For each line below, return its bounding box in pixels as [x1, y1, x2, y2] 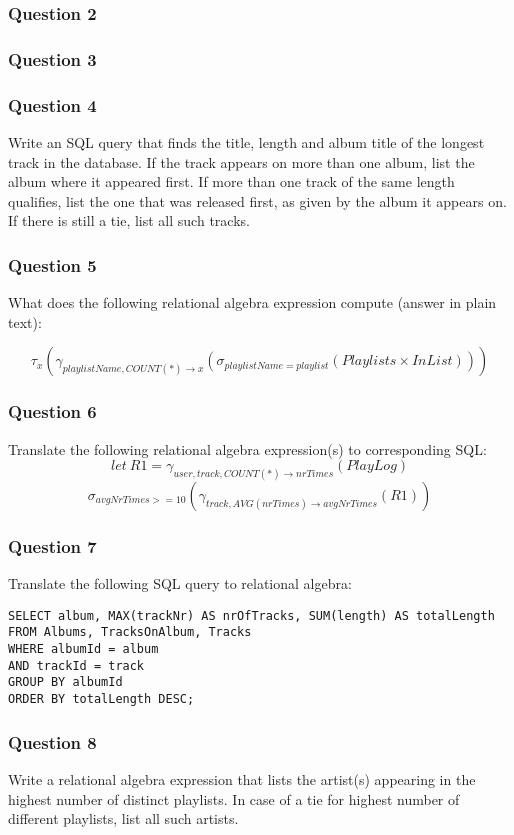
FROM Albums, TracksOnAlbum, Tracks [8, 625, 252, 640]
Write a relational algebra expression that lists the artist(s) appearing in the [8, 768, 476, 789]
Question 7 [8, 533, 97, 558]
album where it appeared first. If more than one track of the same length [8, 171, 455, 192]
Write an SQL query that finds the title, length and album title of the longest [8, 131, 485, 152]
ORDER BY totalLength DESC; [8, 692, 195, 707]
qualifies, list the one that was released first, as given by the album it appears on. [8, 190, 507, 211]
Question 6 [8, 399, 97, 424]
